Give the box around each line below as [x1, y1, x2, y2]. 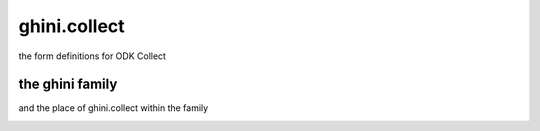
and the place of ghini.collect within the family [18, 102, 209, 114]
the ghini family [18, 76, 118, 93]
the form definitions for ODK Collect [18, 50, 167, 62]
